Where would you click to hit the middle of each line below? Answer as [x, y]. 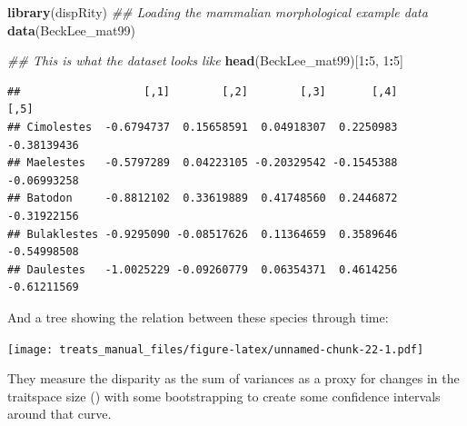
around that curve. [60, 414]
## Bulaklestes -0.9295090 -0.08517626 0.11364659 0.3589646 [203, 234]
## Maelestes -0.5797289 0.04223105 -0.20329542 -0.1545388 [203, 163]
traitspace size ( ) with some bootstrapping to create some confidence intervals [224, 396]
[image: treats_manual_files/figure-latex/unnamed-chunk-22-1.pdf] [216, 349]
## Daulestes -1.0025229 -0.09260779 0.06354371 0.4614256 [203, 269]
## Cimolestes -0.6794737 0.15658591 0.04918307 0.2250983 [203, 127]
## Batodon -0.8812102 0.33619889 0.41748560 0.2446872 [203, 198]
